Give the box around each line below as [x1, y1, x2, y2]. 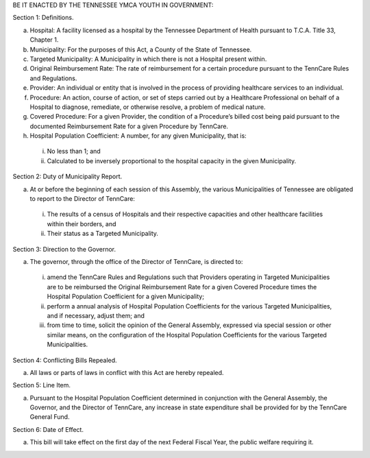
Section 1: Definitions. [12, 14, 74, 22]
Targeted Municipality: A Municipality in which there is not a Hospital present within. [29, 55, 267, 63]
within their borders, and [47, 219, 116, 228]
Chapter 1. [29, 36, 59, 44]
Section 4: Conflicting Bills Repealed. [12, 356, 117, 364]
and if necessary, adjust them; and [47, 311, 145, 320]
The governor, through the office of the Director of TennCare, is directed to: [29, 257, 243, 265]
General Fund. [29, 413, 70, 421]
